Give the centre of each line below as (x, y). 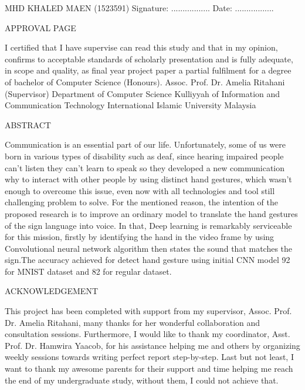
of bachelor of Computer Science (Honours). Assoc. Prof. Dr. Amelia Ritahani (145, 81)
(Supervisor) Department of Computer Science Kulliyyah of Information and (143, 93)
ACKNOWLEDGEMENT (51, 291)
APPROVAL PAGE (40, 27)
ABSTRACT (28, 124)
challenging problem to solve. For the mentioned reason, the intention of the (141, 202)
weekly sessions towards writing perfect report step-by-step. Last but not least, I (149, 357)
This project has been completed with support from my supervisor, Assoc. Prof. (148, 311)
